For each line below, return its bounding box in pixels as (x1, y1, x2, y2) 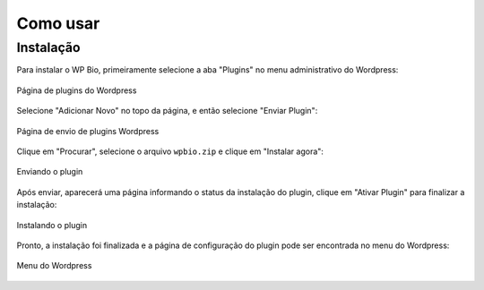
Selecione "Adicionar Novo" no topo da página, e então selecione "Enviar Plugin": (16, 106, 318, 116)
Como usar (16, 13, 100, 33)
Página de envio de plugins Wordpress (16, 125, 160, 136)
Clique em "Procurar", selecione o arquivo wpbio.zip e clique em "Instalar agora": (16, 146, 324, 157)
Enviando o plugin (16, 166, 83, 177)
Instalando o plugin (16, 219, 88, 230)
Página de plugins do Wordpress (16, 85, 137, 96)
